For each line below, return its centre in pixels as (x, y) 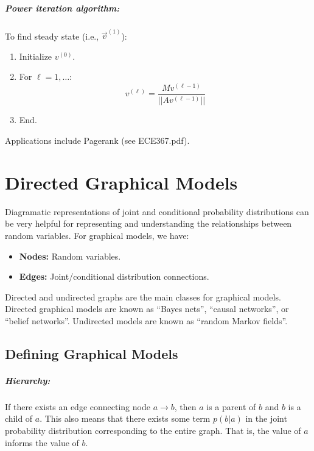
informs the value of (42, 442)
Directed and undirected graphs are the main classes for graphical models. (143, 297)
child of (19, 418)
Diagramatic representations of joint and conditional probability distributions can (157, 211)
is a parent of (231, 406)
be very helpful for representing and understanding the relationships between (148, 223)
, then (185, 406)
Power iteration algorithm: (62, 8)
